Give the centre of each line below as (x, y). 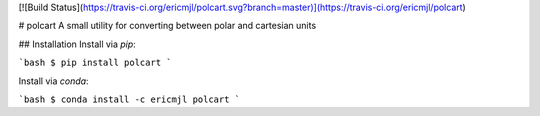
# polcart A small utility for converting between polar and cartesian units (167, 26)
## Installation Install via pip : (77, 44)
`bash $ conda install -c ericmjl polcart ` (129, 99)
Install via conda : (53, 81)
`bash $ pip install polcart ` (95, 63)
